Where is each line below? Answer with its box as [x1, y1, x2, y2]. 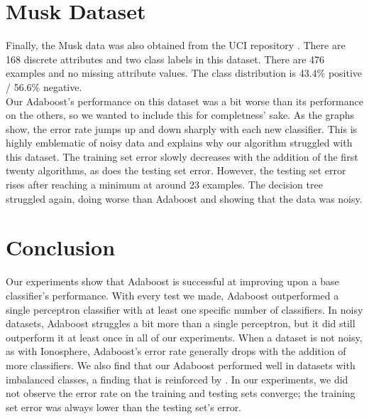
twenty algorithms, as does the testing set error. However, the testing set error [6, 163, 346, 178]
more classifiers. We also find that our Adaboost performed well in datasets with [6, 357, 356, 372]
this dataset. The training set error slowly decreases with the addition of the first [6, 149, 358, 164]
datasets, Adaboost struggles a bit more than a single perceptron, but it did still [6, 316, 356, 331]
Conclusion [6, 233, 116, 262]
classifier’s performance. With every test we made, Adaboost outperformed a [6, 287, 339, 302]
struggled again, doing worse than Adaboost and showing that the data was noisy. [6, 191, 363, 206]
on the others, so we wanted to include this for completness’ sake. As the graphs [6, 107, 355, 122]
